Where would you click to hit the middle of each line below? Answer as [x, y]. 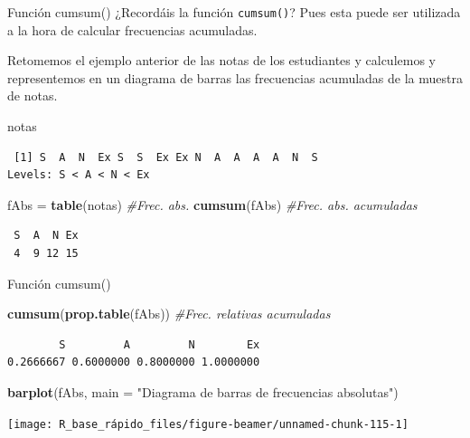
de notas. [33, 95]
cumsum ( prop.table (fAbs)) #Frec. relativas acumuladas [169, 314]
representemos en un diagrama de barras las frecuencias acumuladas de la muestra [235, 77]
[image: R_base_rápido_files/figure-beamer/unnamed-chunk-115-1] [208, 424]
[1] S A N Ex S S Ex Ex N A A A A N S [166, 157]
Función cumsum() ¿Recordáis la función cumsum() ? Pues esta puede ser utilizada [234, 12]
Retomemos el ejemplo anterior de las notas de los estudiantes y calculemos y [221, 60]
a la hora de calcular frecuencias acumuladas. [132, 29]
